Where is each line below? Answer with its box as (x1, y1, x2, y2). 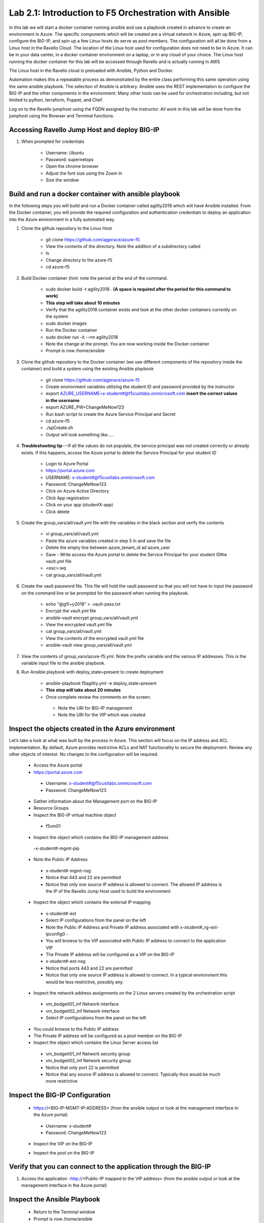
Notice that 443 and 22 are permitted (45, 875, 121, 881)
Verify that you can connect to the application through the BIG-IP (9, 1162, 211, 1171)
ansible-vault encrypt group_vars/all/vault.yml (45, 614, 138, 621)
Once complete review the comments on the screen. (45, 694, 152, 700)
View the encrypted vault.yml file (45, 622, 112, 628)
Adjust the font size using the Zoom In (45, 170, 122, 176)
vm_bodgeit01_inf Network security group (45, 1051, 131, 1057)
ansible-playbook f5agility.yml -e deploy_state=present (45, 680, 157, 686)
